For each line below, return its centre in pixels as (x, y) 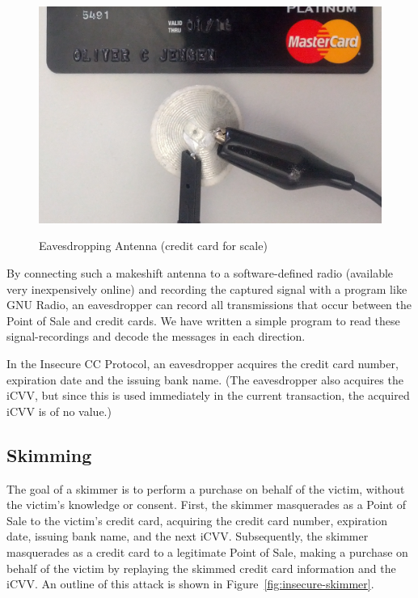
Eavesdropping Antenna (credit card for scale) (153, 246)
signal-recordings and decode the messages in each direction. (156, 336)
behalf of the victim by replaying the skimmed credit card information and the (201, 568)
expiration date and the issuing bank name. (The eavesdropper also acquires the (205, 379)
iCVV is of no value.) (59, 411)
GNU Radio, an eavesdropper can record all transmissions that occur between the (209, 305)
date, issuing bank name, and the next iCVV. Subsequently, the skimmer (188, 536)
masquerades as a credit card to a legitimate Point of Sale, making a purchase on (207, 552)
